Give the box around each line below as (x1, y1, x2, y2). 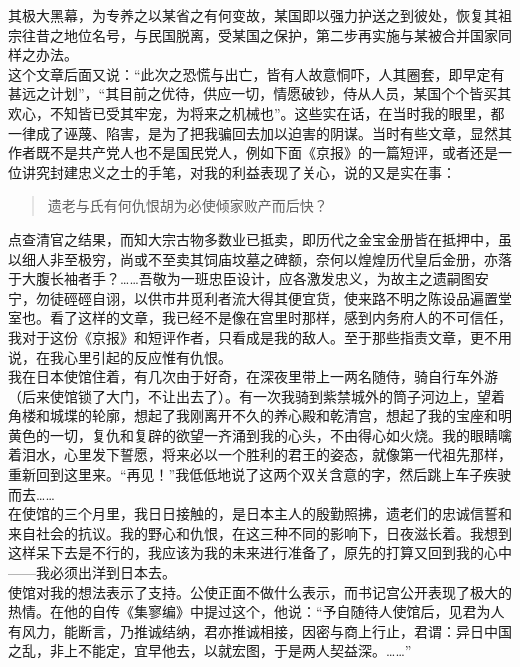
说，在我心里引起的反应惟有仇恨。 (8, 346, 232, 367)
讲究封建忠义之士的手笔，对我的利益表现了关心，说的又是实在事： (21, 161, 456, 182)
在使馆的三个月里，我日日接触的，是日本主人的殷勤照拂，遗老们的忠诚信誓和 (8, 503, 512, 524)
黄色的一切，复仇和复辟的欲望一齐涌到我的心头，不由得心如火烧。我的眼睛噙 (8, 424, 512, 445)
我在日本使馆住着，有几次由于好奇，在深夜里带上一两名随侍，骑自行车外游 (8, 366, 498, 387)
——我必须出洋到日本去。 (8, 562, 176, 583)
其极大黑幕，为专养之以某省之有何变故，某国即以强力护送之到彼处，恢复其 (8, 5, 498, 25)
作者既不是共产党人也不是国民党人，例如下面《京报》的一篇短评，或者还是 (8, 142, 498, 163)
